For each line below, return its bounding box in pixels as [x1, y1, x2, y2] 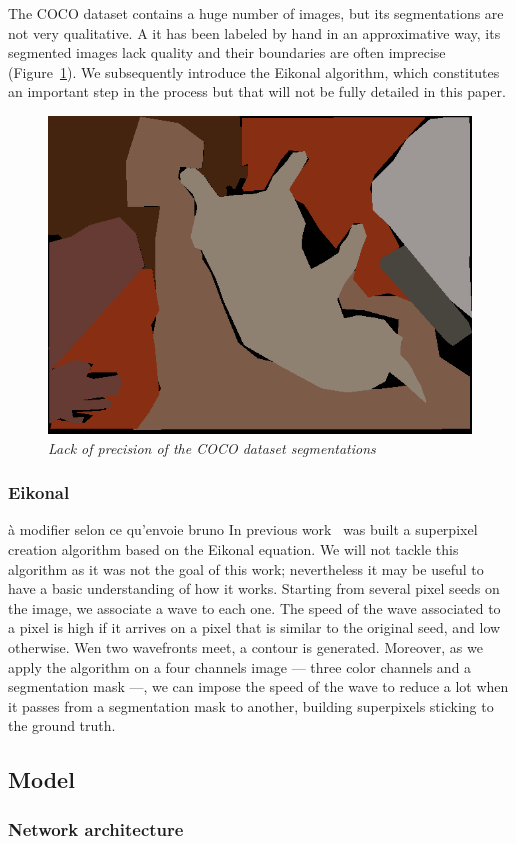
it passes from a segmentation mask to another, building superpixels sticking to [8, 695, 494, 716]
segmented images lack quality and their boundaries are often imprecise [8, 42, 446, 63]
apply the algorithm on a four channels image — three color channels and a [8, 656, 472, 677]
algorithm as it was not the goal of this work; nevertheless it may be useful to [8, 558, 484, 579]
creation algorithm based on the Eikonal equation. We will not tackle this [8, 538, 459, 559]
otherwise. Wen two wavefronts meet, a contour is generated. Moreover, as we [8, 636, 483, 657]
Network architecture [8, 816, 184, 841]
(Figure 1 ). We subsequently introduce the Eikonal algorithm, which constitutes [8, 61, 500, 82]
